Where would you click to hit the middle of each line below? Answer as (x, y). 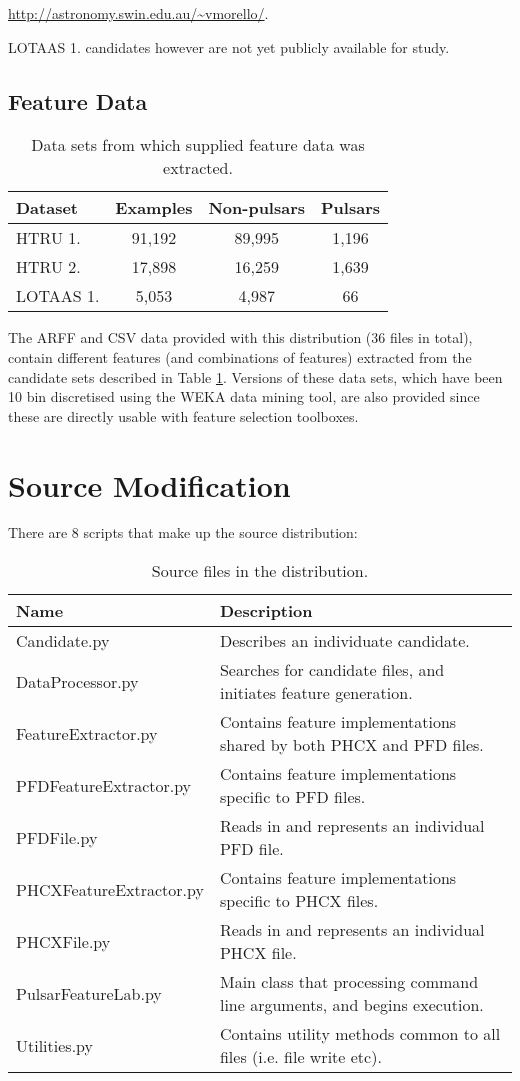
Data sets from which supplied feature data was (198, 145)
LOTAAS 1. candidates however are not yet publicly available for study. (229, 46)
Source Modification (149, 484)
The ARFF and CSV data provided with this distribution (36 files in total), (240, 337)
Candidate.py (63, 641)
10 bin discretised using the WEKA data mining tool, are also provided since (244, 396)
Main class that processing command (349, 982)
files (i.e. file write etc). (300, 1057)
